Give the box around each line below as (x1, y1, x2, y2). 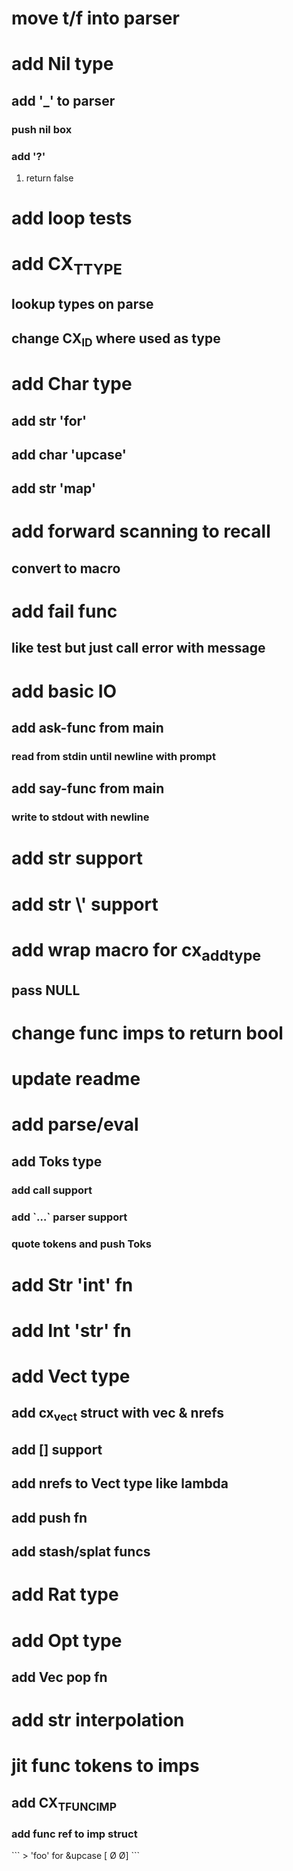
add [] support (11, 1442, 103, 1459)
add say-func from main (11, 780, 165, 797)
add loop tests (11, 207, 133, 230)
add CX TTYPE (11, 253, 123, 279)
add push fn (11, 1509, 88, 1526)
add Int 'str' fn (11, 1319, 132, 1342)
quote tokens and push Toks (11, 1237, 152, 1251)
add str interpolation (11, 1709, 185, 1732)
